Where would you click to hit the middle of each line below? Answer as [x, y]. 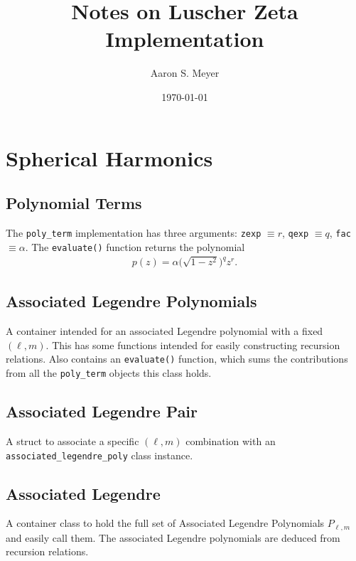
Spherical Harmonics [109, 157]
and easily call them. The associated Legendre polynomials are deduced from [173, 537]
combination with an [231, 440]
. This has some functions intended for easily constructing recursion [193, 344]
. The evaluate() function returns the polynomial [135, 246]
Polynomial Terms [74, 203]
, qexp [295, 232]
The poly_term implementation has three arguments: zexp [134, 232]
